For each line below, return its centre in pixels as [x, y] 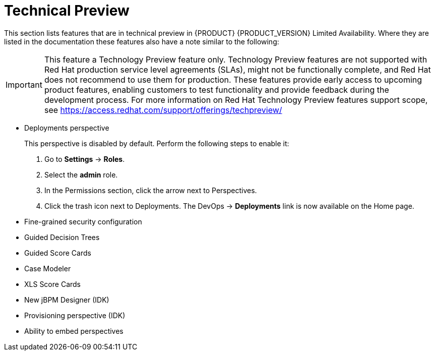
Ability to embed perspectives [74, 331]
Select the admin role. [81, 174]
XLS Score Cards [52, 284]
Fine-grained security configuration [83, 221]
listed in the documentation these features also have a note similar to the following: [142, 41]
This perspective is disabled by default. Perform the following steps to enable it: [157, 143]
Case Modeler [48, 268]
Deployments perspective [67, 128]
